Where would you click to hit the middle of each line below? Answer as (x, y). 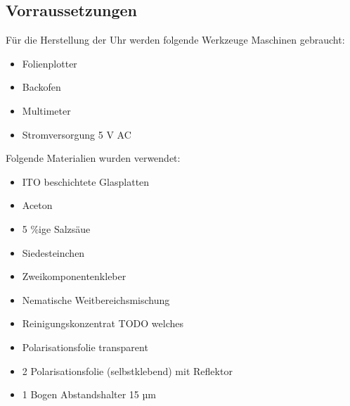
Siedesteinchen (53, 252)
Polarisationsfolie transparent (85, 347)
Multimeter (46, 110)
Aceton (37, 205)
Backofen (41, 87)
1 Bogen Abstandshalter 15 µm (89, 394)
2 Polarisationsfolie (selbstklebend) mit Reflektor (127, 370)
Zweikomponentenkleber (74, 276)
